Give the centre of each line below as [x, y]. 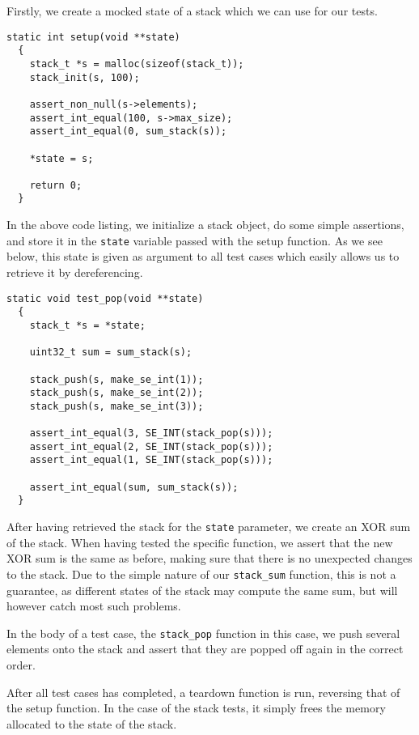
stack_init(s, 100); [85, 77]
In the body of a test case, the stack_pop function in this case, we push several [203, 633]
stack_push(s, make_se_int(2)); [116, 393]
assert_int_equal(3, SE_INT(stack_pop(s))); [151, 433]
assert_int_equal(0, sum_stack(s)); [128, 132]
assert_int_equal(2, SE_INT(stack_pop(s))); [151, 446]
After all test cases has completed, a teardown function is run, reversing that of [203, 692]
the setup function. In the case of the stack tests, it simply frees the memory [196, 708]
